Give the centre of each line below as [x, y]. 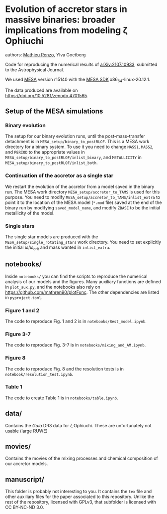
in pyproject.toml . [24, 297]
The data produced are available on [42, 90]
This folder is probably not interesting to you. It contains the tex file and [79, 492]
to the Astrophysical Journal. [35, 70]
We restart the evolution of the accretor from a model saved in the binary [80, 186]
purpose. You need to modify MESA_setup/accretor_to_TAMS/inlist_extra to [83, 197]
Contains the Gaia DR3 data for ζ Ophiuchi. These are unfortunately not [78, 425]
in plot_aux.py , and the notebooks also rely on [53, 287]
